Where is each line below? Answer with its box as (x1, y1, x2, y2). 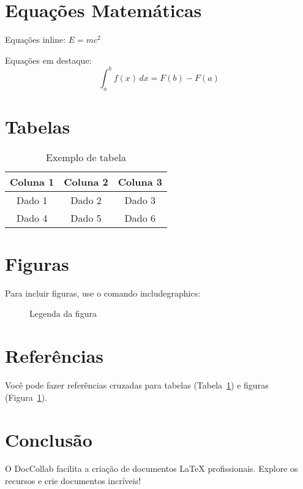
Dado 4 (16, 210, 48, 225)
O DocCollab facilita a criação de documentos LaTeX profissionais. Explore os (5, 462, 298, 475)
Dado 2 (70, 192, 102, 207)
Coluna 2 (64, 174, 108, 189)
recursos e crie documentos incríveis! (5, 474, 141, 487)
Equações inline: (5, 33, 66, 46)
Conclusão (5, 426, 92, 452)
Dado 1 (16, 192, 48, 207)
